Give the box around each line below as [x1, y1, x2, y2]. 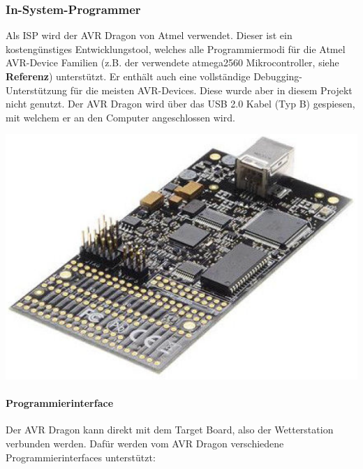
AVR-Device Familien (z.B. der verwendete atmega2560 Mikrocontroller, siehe [6, 55, 339, 70]
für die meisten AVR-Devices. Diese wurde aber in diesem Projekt [70, 82, 353, 97]
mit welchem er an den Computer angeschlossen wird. [6, 110, 235, 124]
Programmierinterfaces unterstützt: [6, 449, 156, 464]
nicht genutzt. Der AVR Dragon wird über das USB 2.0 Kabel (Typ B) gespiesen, [6, 96, 355, 111]
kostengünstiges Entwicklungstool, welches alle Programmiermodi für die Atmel [6, 41, 346, 56]
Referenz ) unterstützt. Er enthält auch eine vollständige [6, 69, 251, 83]
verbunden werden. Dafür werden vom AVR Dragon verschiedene [6, 435, 284, 450]
